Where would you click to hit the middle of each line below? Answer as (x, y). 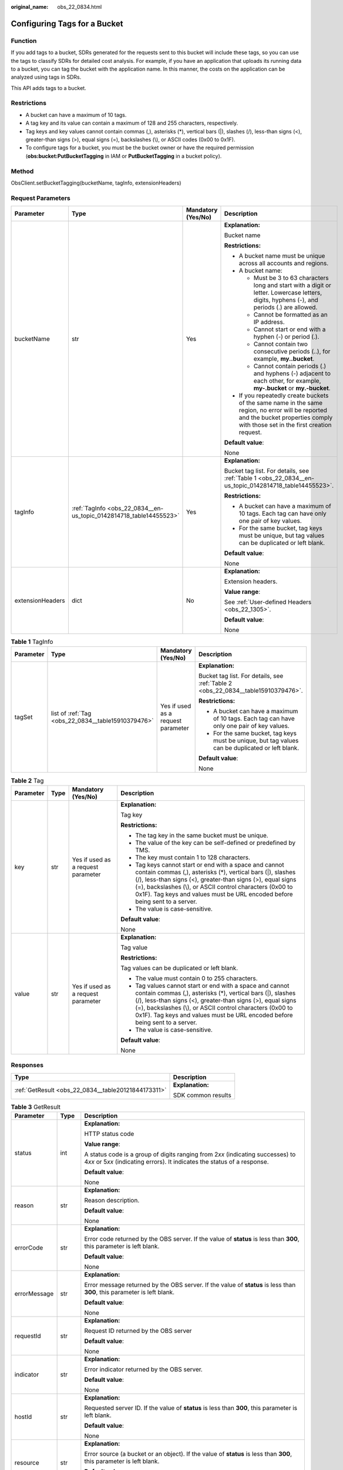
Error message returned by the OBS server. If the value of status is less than (190, 1285)
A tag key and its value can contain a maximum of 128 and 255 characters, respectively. (132, 123)
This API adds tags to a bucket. (48, 88)
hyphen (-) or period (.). (286, 337)
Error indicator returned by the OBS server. (143, 1369)
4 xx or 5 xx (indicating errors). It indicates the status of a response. (176, 1161)
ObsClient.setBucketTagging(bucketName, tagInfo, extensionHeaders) (96, 183)
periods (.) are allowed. (285, 308)
